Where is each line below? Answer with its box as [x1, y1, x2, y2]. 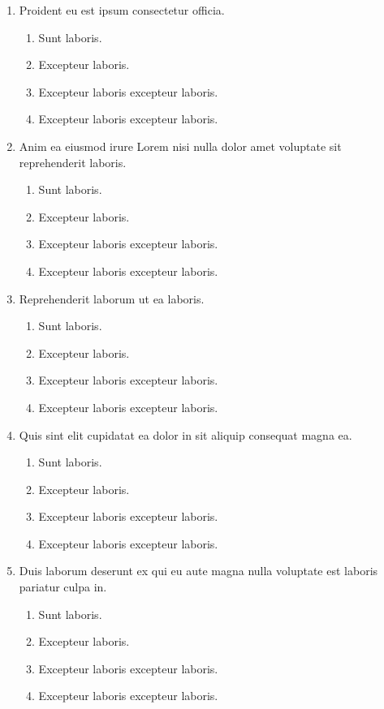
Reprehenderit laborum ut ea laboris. [19, 290, 205, 307]
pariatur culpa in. [19, 578, 107, 595]
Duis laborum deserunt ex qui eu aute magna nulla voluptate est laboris [19, 562, 378, 579]
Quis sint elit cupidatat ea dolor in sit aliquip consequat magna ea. [19, 426, 352, 443]
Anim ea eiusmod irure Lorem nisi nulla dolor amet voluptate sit [19, 137, 342, 154]
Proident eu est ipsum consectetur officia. [19, 2, 225, 18]
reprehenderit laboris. [19, 153, 127, 170]
